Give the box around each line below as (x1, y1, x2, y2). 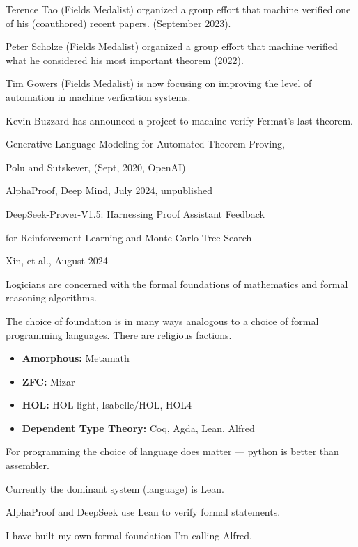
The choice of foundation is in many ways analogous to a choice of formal (6, 313, 319, 328)
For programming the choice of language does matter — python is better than (6, 444, 339, 459)
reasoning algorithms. (6, 290, 97, 305)
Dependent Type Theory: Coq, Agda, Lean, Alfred (22, 420, 255, 435)
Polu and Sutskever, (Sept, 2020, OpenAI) (6, 159, 186, 174)
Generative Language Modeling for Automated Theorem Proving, (6, 136, 285, 151)
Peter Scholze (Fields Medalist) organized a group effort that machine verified (6, 39, 338, 54)
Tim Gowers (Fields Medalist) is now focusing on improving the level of (6, 76, 312, 90)
